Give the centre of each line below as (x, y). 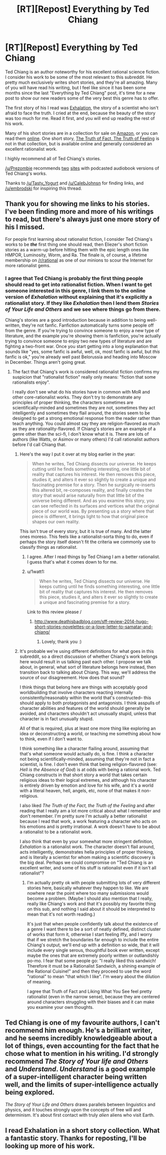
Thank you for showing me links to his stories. (77, 204)
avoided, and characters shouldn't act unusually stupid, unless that (88, 714)
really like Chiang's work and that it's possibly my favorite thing (91, 904)
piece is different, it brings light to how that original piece (90, 517)
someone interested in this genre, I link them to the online (75, 290)
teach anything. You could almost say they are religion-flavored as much (86, 424)
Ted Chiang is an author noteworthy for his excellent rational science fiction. (83, 72)
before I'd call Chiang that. (39, 445)
